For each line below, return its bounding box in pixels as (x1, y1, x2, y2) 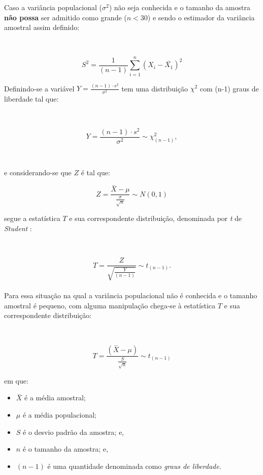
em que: (4, 375, 28, 386)
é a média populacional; (22, 409, 96, 420)
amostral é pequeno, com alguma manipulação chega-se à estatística (4, 300, 216, 310)
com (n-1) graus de (200, 83, 259, 93)
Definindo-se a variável (4, 83, 75, 93)
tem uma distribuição (121, 83, 188, 93)
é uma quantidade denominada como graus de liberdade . (47, 460, 221, 471)
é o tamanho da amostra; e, (22, 444, 108, 454)
